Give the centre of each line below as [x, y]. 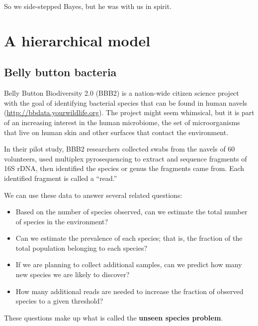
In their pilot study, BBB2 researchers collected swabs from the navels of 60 [120, 149]
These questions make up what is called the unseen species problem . [114, 317]
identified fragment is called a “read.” [61, 178]
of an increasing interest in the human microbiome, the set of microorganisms [122, 122]
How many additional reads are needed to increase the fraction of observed [129, 291]
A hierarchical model [77, 40]
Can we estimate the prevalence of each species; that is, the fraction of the [129, 238]
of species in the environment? [62, 221]
